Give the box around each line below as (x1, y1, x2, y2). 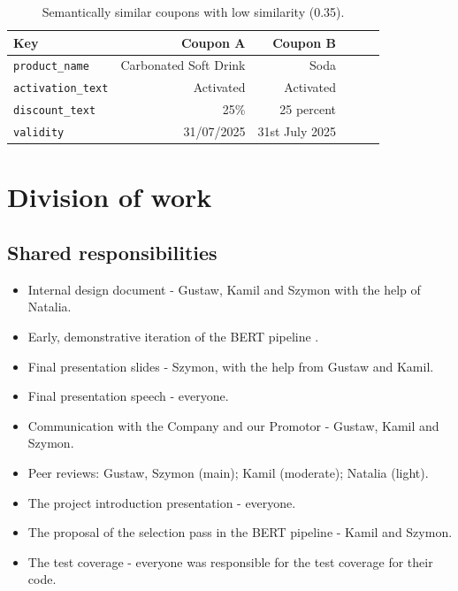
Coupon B (272, 33, 337, 51)
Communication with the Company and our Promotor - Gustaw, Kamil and (27, 416, 439, 434)
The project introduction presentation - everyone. (27, 493, 296, 511)
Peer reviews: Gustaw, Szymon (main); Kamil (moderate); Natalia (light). (27, 464, 429, 482)
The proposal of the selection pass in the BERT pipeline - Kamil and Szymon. (27, 523, 453, 541)
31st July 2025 (257, 122, 337, 141)
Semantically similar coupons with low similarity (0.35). (42, 3, 345, 20)
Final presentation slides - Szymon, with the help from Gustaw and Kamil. (27, 357, 434, 375)
